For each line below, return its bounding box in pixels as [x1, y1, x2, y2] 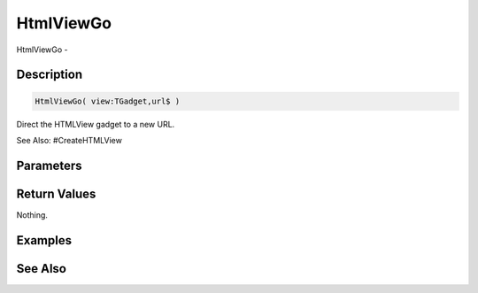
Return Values [16, 186, 96, 201]
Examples [16, 233, 73, 248]
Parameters [16, 158, 82, 173]
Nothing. [16, 209, 49, 220]
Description [16, 67, 83, 82]
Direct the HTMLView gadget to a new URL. [16, 119, 175, 129]
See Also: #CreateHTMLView [16, 135, 123, 145]
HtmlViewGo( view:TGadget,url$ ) [35, 96, 181, 106]
